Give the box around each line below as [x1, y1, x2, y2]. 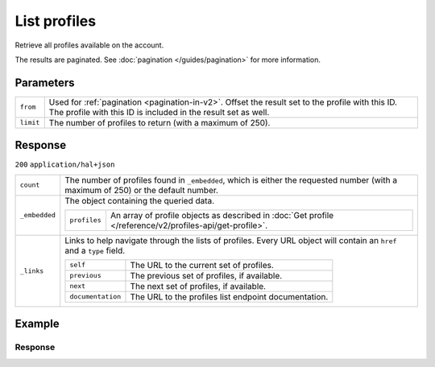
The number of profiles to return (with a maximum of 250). [48, 117, 271, 128]
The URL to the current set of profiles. [130, 259, 274, 270]
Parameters [14, 76, 75, 89]
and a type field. [64, 245, 126, 256]
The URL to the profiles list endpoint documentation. [130, 291, 329, 302]
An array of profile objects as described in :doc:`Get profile [110, 209, 334, 221]
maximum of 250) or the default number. [64, 184, 219, 196]
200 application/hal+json [14, 160, 115, 169]
